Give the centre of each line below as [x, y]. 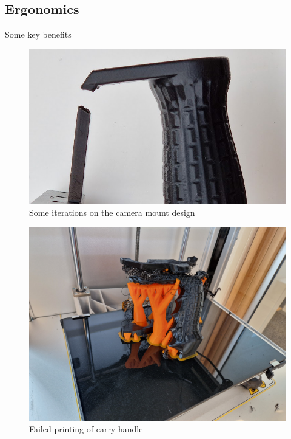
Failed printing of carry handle [86, 429]
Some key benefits [38, 34]
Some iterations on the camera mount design [112, 212]
